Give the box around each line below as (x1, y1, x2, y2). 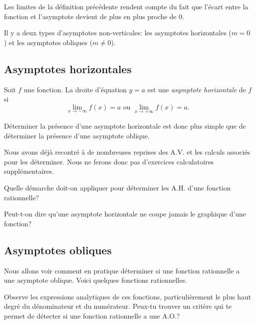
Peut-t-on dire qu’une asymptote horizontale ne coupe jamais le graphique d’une (4, 209, 246, 219)
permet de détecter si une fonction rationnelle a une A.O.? (4, 310, 180, 321)
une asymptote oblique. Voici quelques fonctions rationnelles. (4, 275, 187, 285)
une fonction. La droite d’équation (24, 84, 127, 94)
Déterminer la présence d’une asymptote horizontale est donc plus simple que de (4, 120, 246, 131)
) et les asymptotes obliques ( (4, 37, 92, 47)
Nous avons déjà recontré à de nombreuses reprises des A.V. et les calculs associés (4, 147, 251, 157)
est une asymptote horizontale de (147, 84, 246, 94)
